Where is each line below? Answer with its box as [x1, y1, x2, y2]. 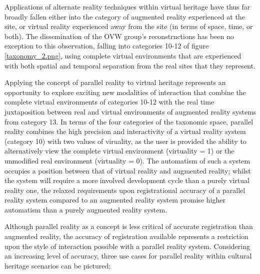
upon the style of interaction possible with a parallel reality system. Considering [4, 240, 250, 251]
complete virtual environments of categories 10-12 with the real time [4, 96, 214, 107]
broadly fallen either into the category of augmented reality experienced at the [4, 11, 245, 21]
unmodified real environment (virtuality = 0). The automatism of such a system [4, 155, 250, 165]
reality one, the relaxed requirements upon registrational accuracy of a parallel [4, 184, 245, 195]
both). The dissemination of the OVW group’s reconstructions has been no [4, 30, 234, 41]
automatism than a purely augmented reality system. [4, 204, 167, 214]
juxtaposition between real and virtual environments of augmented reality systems [4, 106, 256, 116]
